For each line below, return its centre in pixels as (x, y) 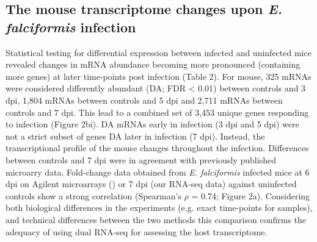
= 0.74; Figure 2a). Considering (251, 195)
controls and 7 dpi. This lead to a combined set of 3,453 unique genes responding (157, 112)
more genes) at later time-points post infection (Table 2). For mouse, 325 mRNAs (158, 76)
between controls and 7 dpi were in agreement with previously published (141, 159)
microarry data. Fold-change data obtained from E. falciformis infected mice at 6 (158, 172)
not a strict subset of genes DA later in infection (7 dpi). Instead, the (135, 136)
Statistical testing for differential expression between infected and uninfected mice (158, 52)
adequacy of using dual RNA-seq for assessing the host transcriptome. (137, 231)
